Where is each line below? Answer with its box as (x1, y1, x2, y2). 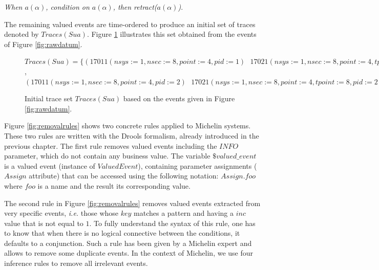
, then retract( (113, 2, 157, 12)
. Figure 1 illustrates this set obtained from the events (87, 29, 257, 39)
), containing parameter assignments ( (138, 160, 257, 171)
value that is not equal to (4, 217, 83, 228)
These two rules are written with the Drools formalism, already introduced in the (4, 130, 259, 141)
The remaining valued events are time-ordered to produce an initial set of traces (4, 18, 256, 29)
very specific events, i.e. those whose (4, 208, 119, 218)
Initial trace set (25, 93, 73, 104)
